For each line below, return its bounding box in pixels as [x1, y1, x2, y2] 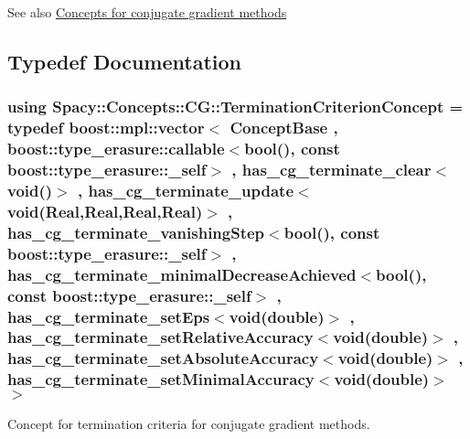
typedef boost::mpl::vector [7, 116, 205, 139]
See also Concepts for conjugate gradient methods [7, 3, 287, 21]
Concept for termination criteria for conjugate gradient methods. [7, 413, 370, 433]
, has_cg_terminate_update [78, 178, 294, 201]
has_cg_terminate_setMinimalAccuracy [7, 368, 315, 391]
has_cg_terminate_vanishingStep [7, 220, 265, 243]
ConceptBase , [230, 116, 338, 139]
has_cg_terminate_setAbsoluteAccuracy [7, 347, 319, 369]
